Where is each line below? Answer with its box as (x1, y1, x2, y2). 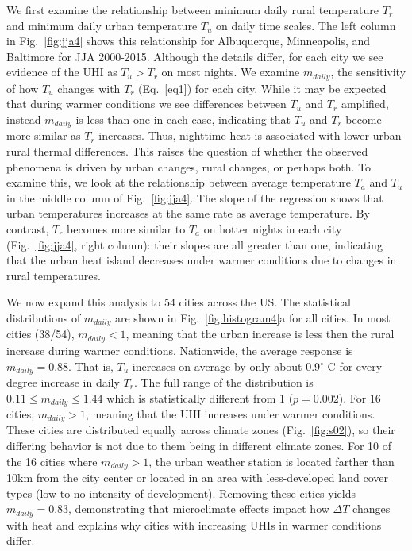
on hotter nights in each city (203, 221, 342, 237)
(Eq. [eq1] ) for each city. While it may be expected (138, 79, 387, 96)
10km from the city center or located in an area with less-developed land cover (6, 469, 388, 486)
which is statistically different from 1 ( (106, 389, 294, 406)
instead (6, 111, 41, 128)
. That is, (68, 357, 114, 374)
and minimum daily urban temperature (6, 17, 198, 33)
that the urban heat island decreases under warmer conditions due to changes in (6, 252, 397, 268)
